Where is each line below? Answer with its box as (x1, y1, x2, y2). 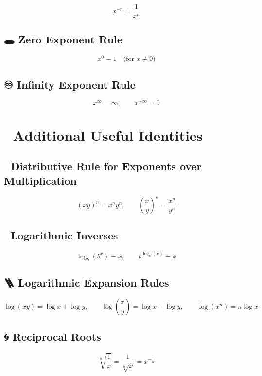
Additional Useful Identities (13, 125, 203, 145)
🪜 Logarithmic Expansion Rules (4, 275, 169, 290)
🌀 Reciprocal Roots (4, 329, 101, 344)
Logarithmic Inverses (10, 228, 118, 243)
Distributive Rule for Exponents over (10, 158, 202, 174)
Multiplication (4, 173, 77, 188)
